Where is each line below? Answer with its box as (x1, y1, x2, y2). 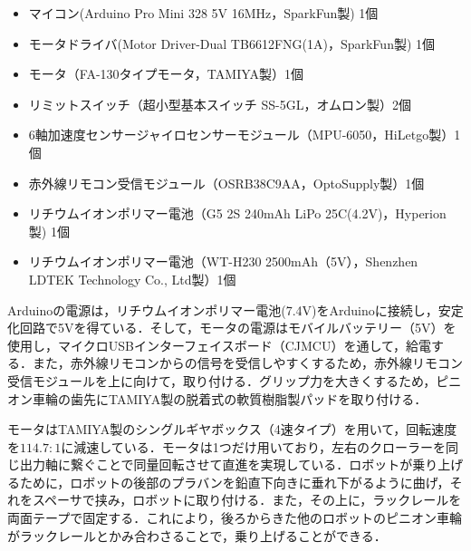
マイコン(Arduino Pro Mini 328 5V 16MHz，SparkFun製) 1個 (28, 4, 379, 22)
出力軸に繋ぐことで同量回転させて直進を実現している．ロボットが (19, 455, 413, 474)
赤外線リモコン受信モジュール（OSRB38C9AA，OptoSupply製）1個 (28, 173, 425, 192)
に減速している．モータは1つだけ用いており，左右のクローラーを (61, 437, 446, 456)
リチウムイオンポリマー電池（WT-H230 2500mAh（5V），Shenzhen (28, 252, 418, 271)
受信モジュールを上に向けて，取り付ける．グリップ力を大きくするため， (7, 371, 437, 390)
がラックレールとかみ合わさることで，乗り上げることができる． (7, 526, 387, 545)
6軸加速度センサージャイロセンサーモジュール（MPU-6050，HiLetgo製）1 (28, 125, 461, 144)
